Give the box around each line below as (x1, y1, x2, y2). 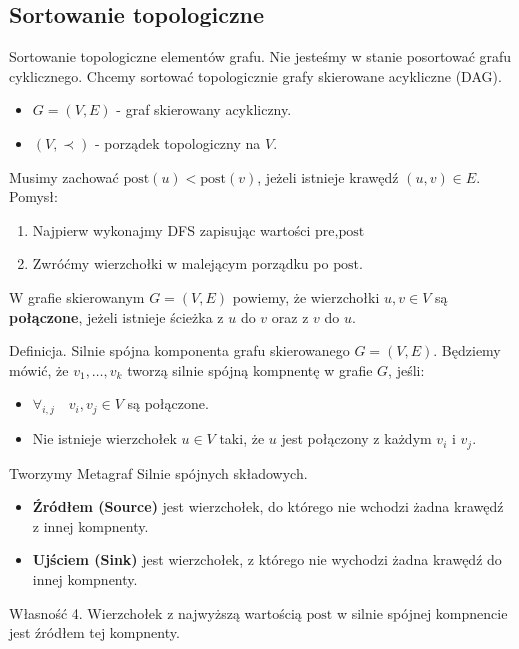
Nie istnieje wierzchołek (32, 428, 177, 449)
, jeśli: (388, 359, 425, 380)
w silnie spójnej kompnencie (336, 602, 508, 623)
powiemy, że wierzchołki (232, 286, 380, 307)
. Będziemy (433, 340, 501, 361)
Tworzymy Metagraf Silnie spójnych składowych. (9, 462, 308, 483)
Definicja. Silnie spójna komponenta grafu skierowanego (9, 340, 350, 361)
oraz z (271, 306, 309, 327)
